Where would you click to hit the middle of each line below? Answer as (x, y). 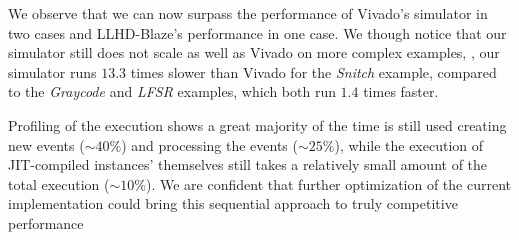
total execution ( (59, 183)
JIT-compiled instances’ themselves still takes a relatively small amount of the (248, 164)
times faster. (401, 91)
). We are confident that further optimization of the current (329, 183)
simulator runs (52, 71)
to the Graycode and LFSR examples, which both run (172, 91)
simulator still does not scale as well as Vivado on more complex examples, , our (254, 52)
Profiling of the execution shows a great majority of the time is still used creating (257, 124)
